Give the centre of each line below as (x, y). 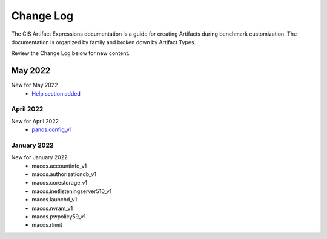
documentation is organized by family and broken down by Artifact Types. (104, 42)
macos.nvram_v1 (52, 208)
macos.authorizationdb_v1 (64, 174)
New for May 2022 (35, 85)
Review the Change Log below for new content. (71, 53)
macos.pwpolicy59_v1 (59, 217)
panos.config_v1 (52, 129)
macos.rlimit (47, 225)
